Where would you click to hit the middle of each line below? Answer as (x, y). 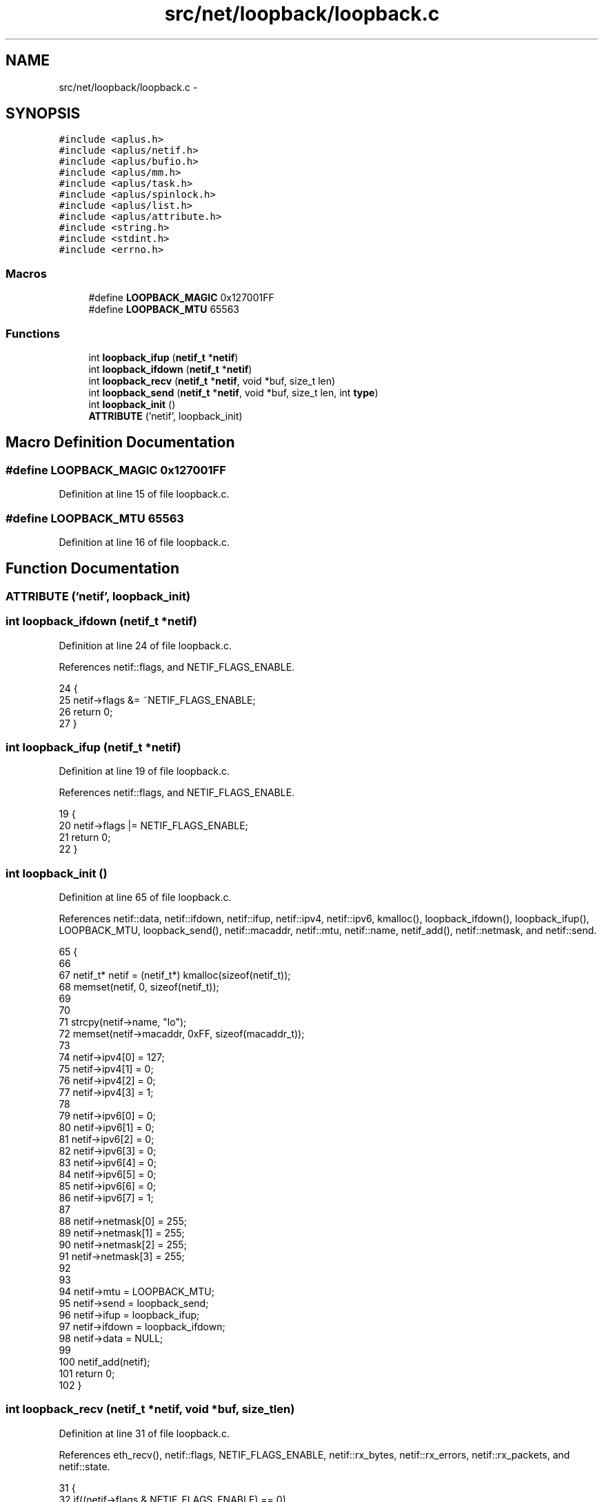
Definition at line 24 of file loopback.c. (145, 645)
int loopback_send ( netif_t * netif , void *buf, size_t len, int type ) (233, 392)
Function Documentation (92, 569)
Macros (26, 273)
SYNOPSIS (43, 114)
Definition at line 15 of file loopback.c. (144, 494)
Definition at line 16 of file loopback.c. (144, 542)
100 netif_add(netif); (104, 1362)
